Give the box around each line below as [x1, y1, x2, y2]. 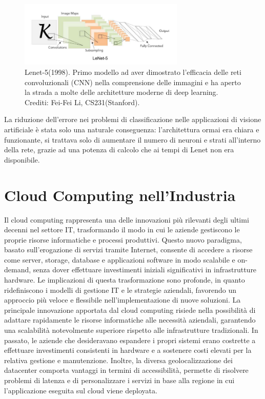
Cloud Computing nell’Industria [4, 184, 236, 205]
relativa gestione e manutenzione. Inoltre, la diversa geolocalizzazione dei [4, 354, 233, 365]
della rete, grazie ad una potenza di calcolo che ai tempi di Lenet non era [4, 144, 234, 155]
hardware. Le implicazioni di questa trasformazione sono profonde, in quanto [4, 274, 245, 285]
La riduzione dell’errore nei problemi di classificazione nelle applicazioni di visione [4, 114, 261, 125]
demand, [4, 264, 31, 275]
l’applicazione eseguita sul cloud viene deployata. [4, 385, 157, 395]
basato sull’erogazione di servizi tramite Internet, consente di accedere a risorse [4, 244, 253, 255]
